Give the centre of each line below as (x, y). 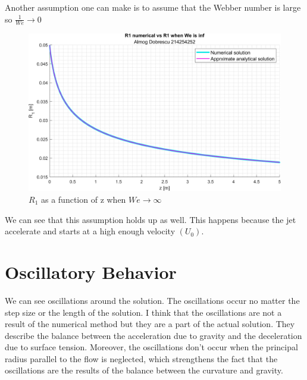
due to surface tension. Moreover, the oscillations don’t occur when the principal (151, 347)
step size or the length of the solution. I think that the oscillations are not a (143, 312)
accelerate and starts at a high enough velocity (90, 231)
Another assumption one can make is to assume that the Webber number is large (153, 7)
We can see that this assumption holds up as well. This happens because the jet (151, 219)
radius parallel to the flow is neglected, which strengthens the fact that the (141, 358)
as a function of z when (83, 200)
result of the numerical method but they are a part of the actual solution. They (150, 324)
